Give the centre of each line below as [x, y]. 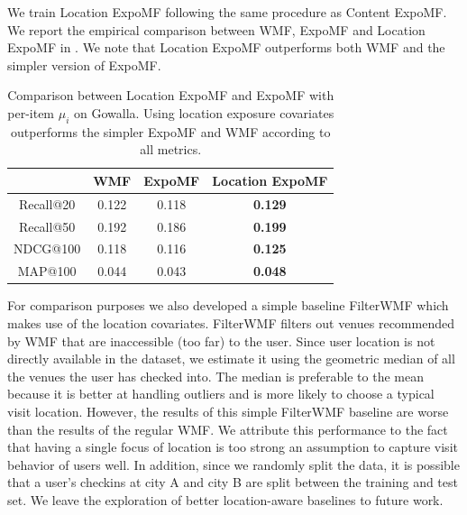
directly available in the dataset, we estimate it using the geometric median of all [231, 359]
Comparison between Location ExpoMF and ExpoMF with [171, 95]
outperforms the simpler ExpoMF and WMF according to [170, 131]
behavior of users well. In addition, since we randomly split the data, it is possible [233, 464]
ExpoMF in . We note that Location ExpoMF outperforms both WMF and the [226, 47]
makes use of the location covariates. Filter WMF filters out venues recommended [231, 323]
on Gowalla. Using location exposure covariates [204, 112]
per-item [31, 112]
